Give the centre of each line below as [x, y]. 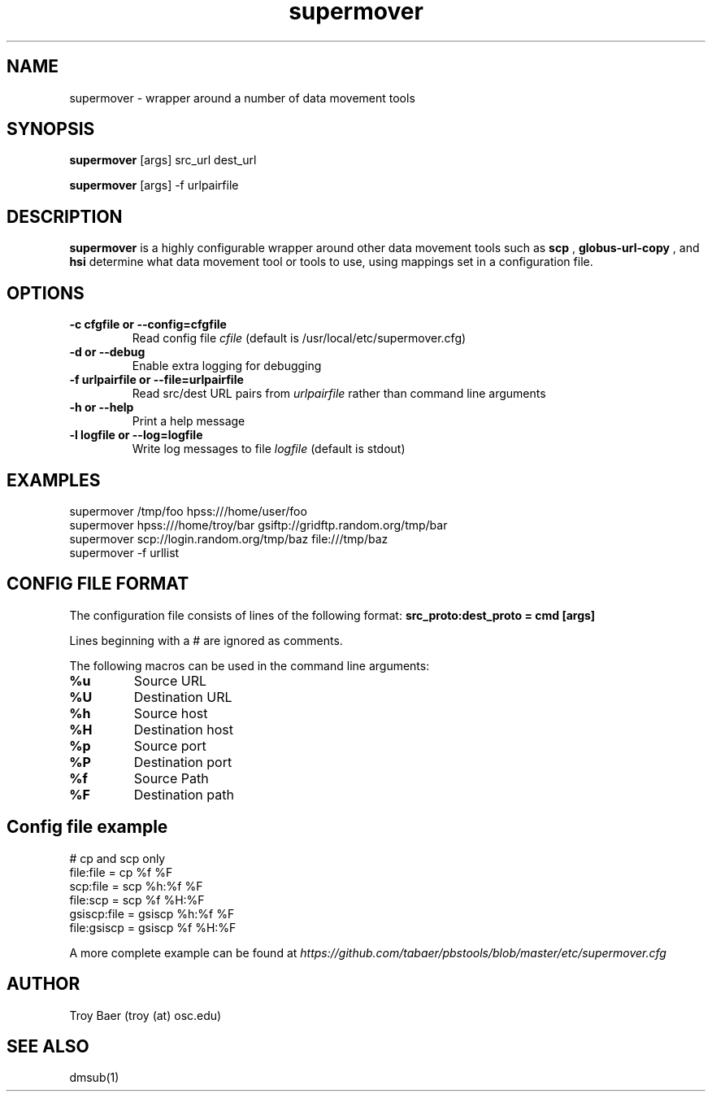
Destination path [184, 794]
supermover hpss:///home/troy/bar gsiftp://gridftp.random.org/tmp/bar [258, 525]
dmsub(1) [94, 1078]
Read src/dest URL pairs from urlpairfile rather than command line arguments [339, 394]
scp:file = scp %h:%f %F [136, 886]
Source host [171, 713]
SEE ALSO [48, 1046]
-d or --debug [107, 352]
